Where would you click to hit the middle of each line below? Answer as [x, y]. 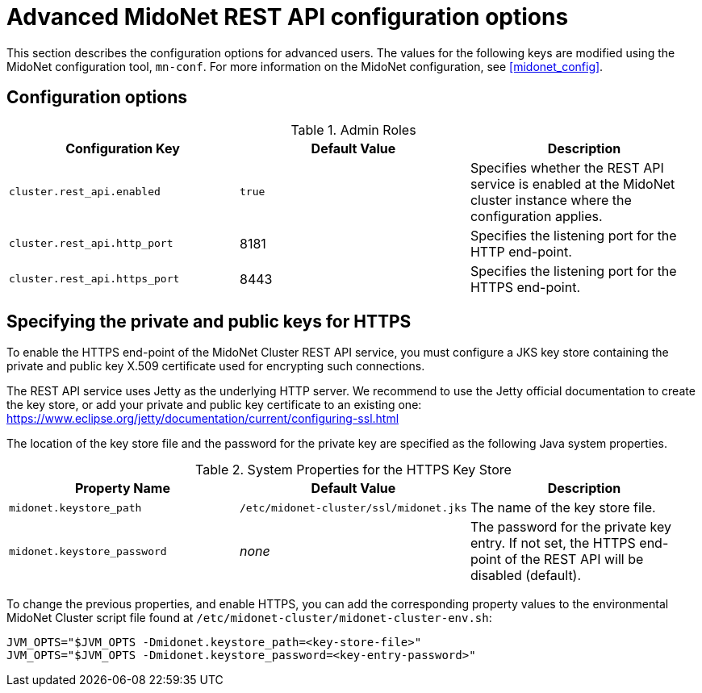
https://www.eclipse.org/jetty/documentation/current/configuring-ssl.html [203, 419]
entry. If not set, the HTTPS [553, 543]
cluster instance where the [551, 200]
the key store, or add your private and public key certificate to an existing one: [214, 405]
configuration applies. [536, 216]
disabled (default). [526, 576]
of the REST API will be [574, 559]
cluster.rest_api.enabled [85, 192]
